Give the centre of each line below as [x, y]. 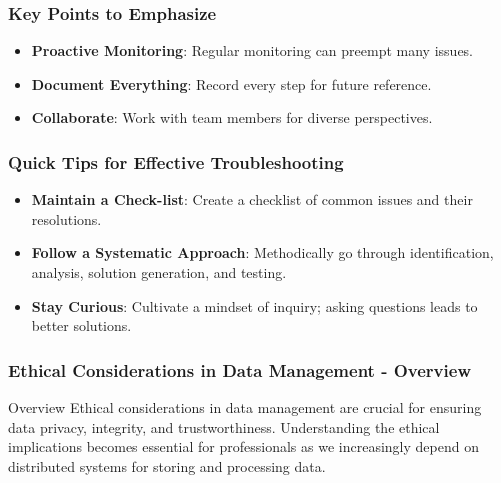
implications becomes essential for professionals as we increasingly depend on [243, 446]
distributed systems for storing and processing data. [167, 465]
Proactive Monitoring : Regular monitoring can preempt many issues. [252, 50]
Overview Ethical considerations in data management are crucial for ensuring [245, 407]
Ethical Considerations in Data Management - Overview [239, 369]
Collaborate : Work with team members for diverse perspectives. [232, 117]
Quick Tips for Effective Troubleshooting [176, 161]
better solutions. [81, 325]
